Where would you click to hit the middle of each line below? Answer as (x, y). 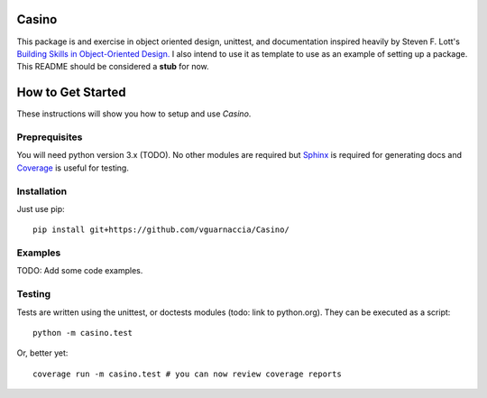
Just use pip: (41, 208)
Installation (42, 191)
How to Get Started (71, 93)
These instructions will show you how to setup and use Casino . (134, 114)
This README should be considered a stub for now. (113, 67)
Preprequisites (50, 137)
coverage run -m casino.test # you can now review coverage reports (187, 374)
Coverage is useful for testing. (73, 168)
